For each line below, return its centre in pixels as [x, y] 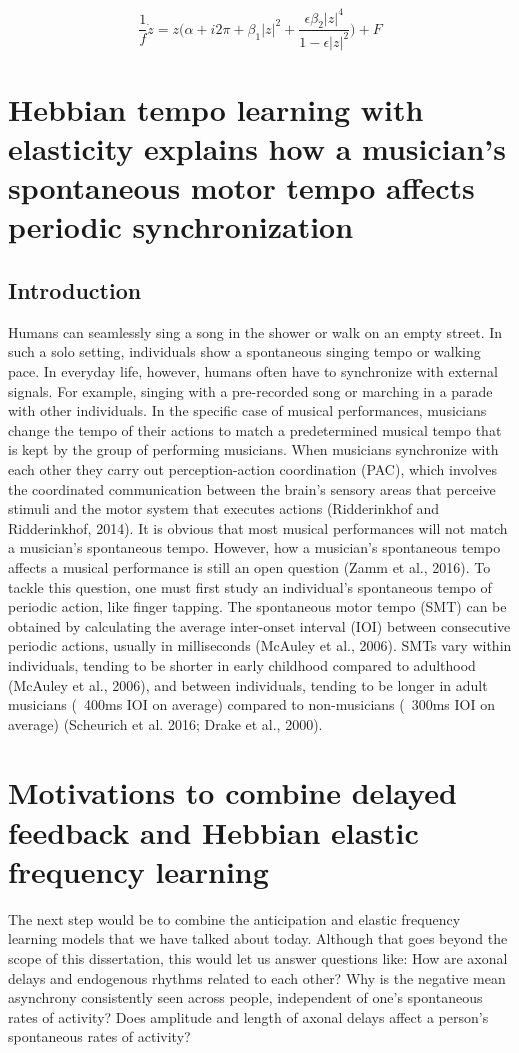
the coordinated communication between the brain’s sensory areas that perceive [252, 488]
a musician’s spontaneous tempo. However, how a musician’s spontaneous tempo [254, 547]
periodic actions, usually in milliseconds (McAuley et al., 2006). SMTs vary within [260, 645]
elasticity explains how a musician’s [257, 148]
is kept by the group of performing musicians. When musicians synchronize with [253, 449]
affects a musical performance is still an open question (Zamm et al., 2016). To [249, 566]
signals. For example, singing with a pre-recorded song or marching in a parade [250, 390]
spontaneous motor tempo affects [241, 187]
